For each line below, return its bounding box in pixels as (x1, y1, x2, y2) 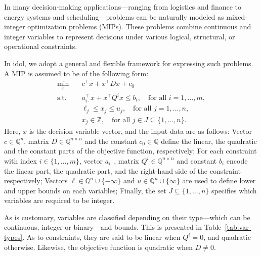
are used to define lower (182, 175, 256, 186)
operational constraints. (4, 41, 77, 52)
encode (226, 155, 248, 166)
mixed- (226, 11, 247, 22)
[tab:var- (225, 222, 251, 232)
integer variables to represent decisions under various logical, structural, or (4, 31, 235, 41)
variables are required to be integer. (4, 195, 115, 206)
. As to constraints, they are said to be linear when (22, 232, 181, 242)
